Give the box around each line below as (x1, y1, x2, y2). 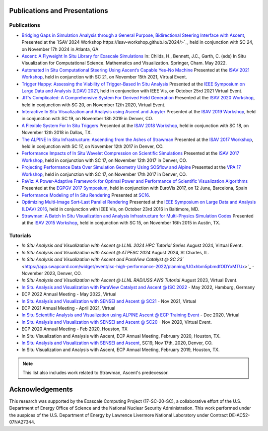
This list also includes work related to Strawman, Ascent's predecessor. (22, 370, 169, 376)
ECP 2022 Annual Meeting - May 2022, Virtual (21, 291, 117, 297)
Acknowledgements (9, 385, 73, 393)
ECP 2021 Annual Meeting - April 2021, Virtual (21, 305, 116, 311)
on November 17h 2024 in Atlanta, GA (21, 46, 99, 52)
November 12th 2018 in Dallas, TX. (21, 130, 92, 136)
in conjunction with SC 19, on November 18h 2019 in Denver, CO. (21, 116, 153, 122)
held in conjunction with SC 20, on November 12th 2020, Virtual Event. (21, 102, 166, 108)
